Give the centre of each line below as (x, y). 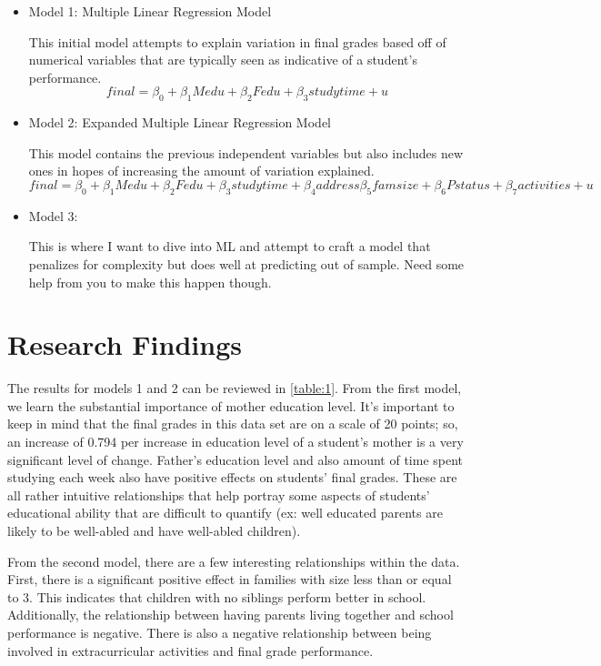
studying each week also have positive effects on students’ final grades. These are (232, 477)
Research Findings (125, 344)
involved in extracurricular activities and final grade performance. (190, 650)
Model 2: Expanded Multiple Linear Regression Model (180, 122)
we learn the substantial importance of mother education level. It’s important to (231, 405)
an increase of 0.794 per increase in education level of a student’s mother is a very (235, 442)
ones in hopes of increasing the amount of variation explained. (201, 171)
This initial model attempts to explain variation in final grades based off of (237, 41)
